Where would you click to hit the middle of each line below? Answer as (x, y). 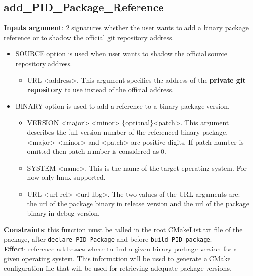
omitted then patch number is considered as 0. (97, 151)
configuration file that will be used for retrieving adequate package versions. (118, 268)
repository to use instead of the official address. (101, 89)
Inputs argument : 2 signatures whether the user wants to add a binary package (126, 28)
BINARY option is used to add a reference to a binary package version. (122, 106)
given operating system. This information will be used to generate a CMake (117, 258)
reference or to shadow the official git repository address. (89, 37)
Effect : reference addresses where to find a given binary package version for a (121, 248)
